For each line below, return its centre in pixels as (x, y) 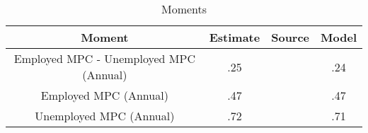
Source (291, 37)
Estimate (235, 37)
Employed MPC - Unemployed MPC (104, 58)
